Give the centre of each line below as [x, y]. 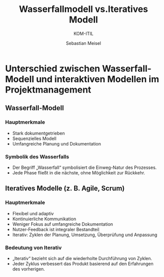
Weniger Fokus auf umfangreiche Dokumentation [63, 224]
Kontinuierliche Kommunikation [44, 219]
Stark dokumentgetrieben [39, 133]
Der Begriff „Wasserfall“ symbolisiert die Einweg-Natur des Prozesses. [84, 167]
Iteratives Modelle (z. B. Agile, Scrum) [65, 189]
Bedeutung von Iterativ [34, 248]
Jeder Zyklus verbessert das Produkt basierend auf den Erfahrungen [83, 264]
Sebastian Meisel [83, 43]
